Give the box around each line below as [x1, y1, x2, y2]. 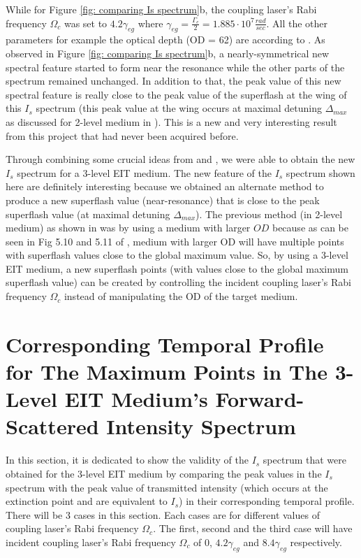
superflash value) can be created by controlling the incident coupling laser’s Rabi [6, 275, 351, 289]
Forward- [215, 385, 304, 413]
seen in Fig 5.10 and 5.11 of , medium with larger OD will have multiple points [6, 234, 344, 248]
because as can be [272, 220, 348, 235]
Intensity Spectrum [106, 412, 296, 441]
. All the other [266, 15, 328, 30]
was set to [64, 15, 108, 30]
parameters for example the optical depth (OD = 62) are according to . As [6, 32, 325, 47]
